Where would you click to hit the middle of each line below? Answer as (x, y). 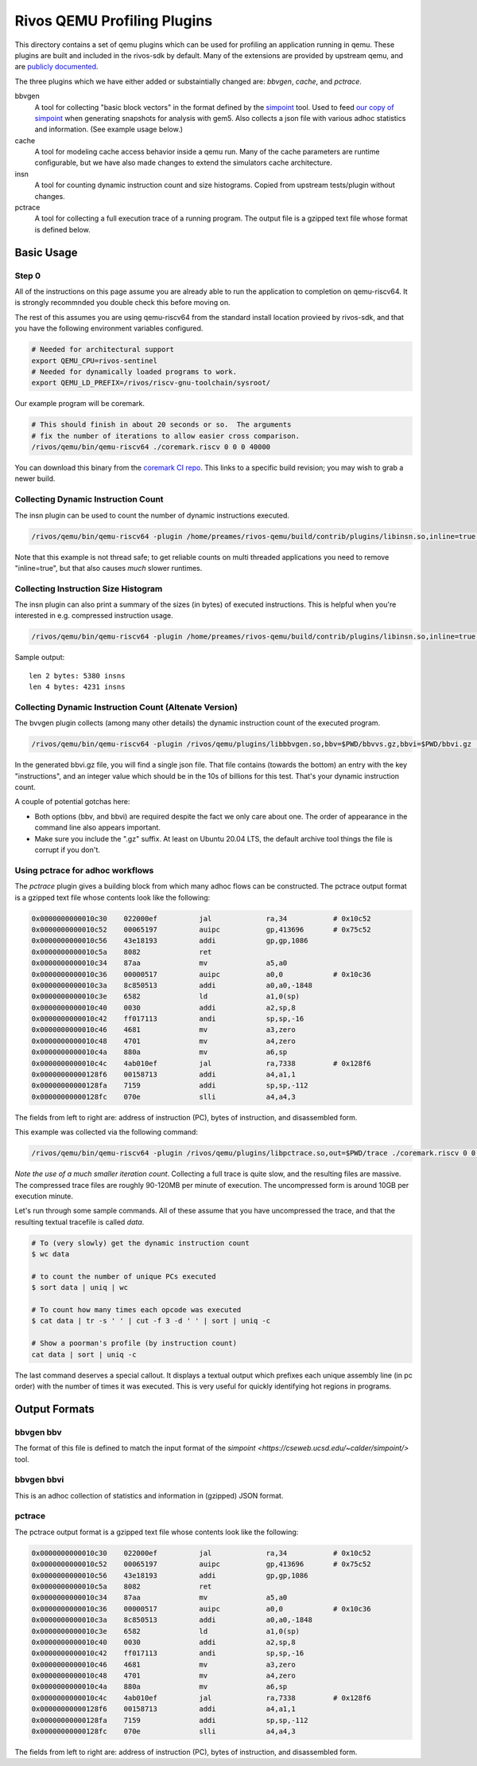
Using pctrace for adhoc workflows (84, 870)
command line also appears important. (97, 827)
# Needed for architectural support (103, 350)
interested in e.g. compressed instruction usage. (94, 615)
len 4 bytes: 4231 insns (77, 687)
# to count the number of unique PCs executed (124, 1276)
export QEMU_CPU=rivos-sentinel (95, 361)
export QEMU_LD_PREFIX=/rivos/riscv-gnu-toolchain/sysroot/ (151, 383)
